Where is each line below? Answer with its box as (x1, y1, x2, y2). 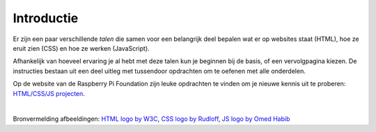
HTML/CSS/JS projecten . (13, 89, 85, 97)
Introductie (13, 10, 79, 26)
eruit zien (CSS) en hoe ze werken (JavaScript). (13, 44, 150, 52)
